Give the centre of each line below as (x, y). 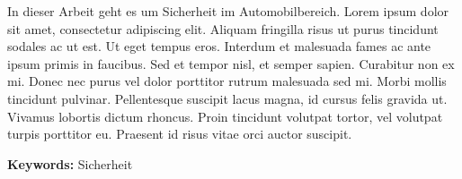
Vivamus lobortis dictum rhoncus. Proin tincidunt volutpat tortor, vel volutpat (225, 116)
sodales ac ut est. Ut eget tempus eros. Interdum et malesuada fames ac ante (219, 46)
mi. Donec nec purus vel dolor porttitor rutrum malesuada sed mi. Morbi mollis (227, 81)
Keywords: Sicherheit (70, 163)
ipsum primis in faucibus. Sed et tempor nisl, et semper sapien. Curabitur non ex (231, 63)
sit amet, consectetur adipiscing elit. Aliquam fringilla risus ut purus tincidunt (223, 28)
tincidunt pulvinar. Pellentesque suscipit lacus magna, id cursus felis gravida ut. (227, 98)
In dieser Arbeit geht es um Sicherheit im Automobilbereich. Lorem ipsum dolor (228, 11)
